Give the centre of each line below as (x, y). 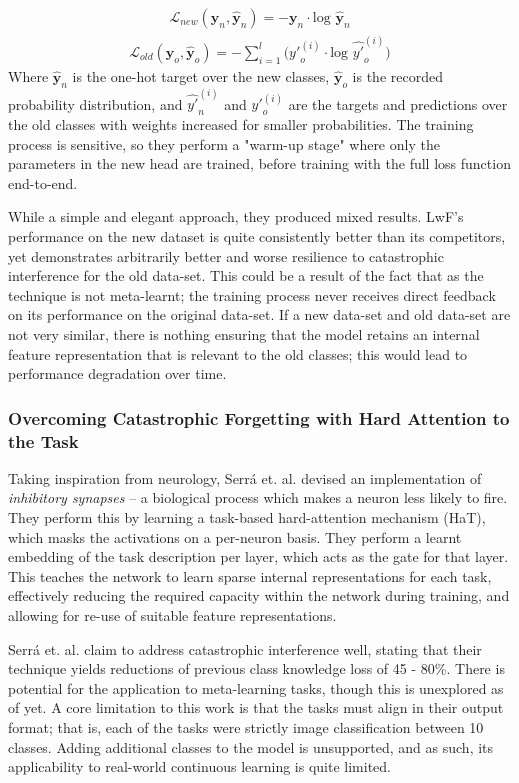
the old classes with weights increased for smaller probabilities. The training (241, 123)
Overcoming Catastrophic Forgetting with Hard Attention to (259, 417)
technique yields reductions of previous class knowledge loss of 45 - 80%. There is (256, 668)
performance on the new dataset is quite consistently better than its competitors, (257, 235)
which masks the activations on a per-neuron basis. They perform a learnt (235, 536)
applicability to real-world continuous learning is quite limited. (199, 766)
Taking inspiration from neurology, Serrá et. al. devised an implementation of (245, 477)
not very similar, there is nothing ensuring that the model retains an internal (244, 333)
